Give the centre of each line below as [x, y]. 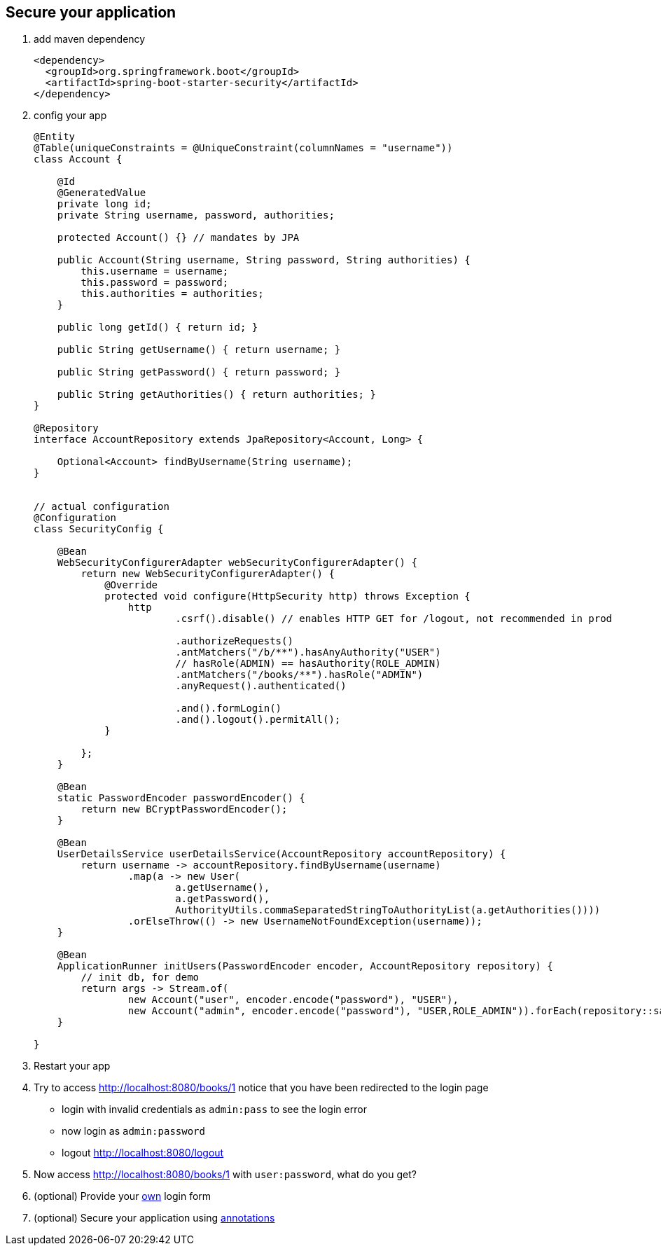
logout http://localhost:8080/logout [143, 1153]
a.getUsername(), [223, 888]
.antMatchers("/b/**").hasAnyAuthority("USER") [308, 652]
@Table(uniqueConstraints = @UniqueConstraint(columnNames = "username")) [243, 148]
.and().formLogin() [229, 709]
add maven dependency [90, 39]
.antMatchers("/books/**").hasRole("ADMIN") [299, 675]
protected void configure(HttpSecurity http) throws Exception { [287, 596]
